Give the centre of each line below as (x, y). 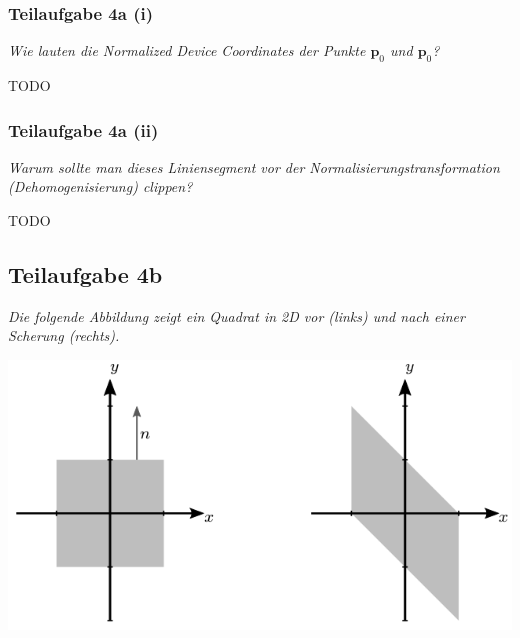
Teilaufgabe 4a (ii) (83, 129)
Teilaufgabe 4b (85, 274)
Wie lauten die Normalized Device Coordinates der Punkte (187, 50)
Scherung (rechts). (64, 335)
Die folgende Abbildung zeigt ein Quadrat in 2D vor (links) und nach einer (236, 315)
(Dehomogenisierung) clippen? (100, 186)
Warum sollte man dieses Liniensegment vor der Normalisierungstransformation (254, 166)
